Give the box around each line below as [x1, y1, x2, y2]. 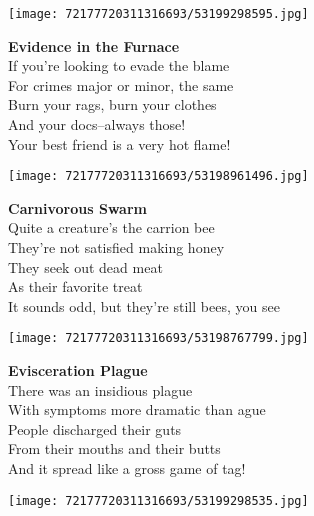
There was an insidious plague [8, 379, 193, 400]
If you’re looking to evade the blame [8, 55, 230, 76]
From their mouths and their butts [8, 438, 221, 459]
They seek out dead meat [8, 256, 163, 277]
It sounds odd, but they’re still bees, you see [8, 295, 280, 316]
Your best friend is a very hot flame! [8, 133, 231, 154]
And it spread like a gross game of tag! [8, 458, 246, 479]
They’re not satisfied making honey [8, 237, 225, 258]
